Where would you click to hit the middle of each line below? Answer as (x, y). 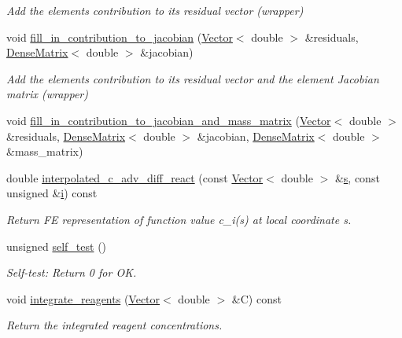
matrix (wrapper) (48, 94)
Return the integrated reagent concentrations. (114, 325)
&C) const (256, 298)
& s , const (357, 177)
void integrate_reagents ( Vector (83, 298)
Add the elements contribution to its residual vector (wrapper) (155, 10)
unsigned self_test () (57, 246)
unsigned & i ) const (52, 193)
